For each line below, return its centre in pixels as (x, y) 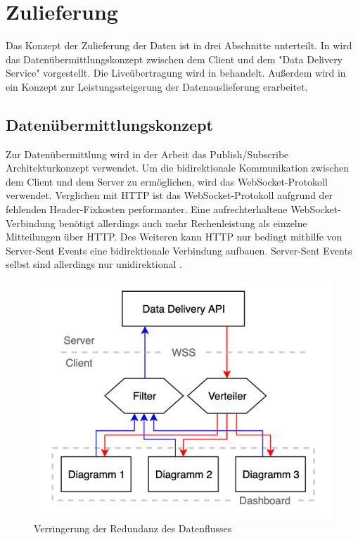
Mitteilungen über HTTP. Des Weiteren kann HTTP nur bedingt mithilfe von (174, 237)
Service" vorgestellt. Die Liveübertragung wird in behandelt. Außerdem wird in (176, 73)
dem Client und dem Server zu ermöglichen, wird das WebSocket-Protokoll (167, 181)
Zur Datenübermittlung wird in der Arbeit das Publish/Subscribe (147, 154)
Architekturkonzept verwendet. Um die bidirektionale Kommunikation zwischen (177, 168)
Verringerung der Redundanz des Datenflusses (133, 528)
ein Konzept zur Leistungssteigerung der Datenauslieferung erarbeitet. (157, 86)
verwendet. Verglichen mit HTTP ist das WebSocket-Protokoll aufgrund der (170, 195)
